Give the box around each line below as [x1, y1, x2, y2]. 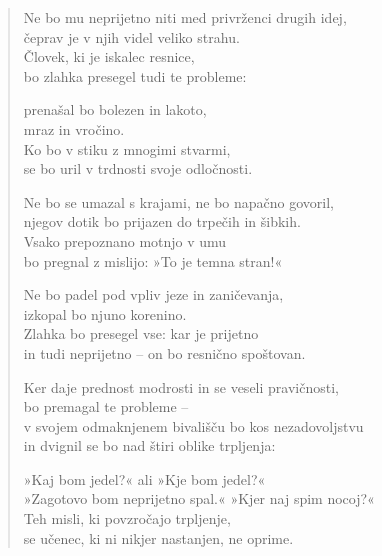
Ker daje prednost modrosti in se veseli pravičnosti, [23, 376, 339, 397]
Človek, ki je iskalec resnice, [23, 46, 195, 67]
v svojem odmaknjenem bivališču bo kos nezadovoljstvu [23, 415, 364, 436]
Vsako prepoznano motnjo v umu [23, 230, 227, 251]
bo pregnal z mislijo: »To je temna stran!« [23, 250, 283, 271]
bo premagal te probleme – [23, 396, 189, 417]
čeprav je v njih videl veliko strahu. [23, 26, 240, 47]
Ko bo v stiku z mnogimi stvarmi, [23, 138, 231, 159]
